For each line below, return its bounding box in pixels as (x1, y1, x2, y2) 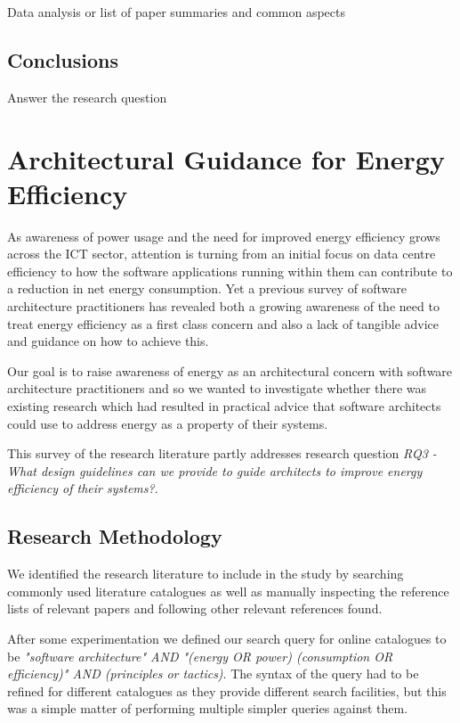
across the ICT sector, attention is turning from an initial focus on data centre (7, 244, 436, 263)
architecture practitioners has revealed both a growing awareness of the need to (7, 297, 440, 316)
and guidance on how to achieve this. (7, 332, 209, 350)
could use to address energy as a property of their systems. (7, 414, 328, 432)
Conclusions (7, 45, 119, 73)
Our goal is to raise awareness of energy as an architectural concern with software (7, 361, 453, 380)
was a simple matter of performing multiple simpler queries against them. (7, 699, 408, 718)
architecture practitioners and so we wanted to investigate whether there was (7, 379, 427, 398)
